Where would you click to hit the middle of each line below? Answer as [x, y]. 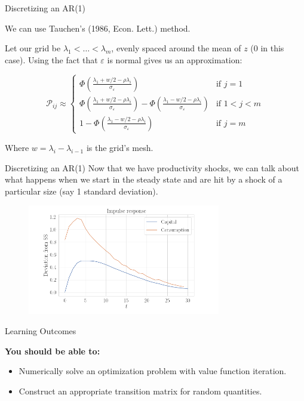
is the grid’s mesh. [120, 147]
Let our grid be [33, 48]
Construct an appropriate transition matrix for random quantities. [140, 391]
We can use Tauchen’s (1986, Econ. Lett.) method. [98, 28]
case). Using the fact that [51, 59]
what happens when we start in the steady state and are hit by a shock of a [144, 179]
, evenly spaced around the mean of [176, 48]
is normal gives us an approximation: [175, 59]
